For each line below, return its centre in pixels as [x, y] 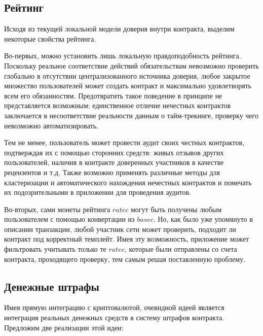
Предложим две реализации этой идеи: [64, 327]
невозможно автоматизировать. [51, 125]
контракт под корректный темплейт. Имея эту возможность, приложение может [127, 239]
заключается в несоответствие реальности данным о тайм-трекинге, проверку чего [131, 115]
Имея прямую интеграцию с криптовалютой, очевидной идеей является [114, 307]
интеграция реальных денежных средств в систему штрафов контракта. [114, 317]
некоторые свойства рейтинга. [50, 38]
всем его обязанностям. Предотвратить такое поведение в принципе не [113, 95]
